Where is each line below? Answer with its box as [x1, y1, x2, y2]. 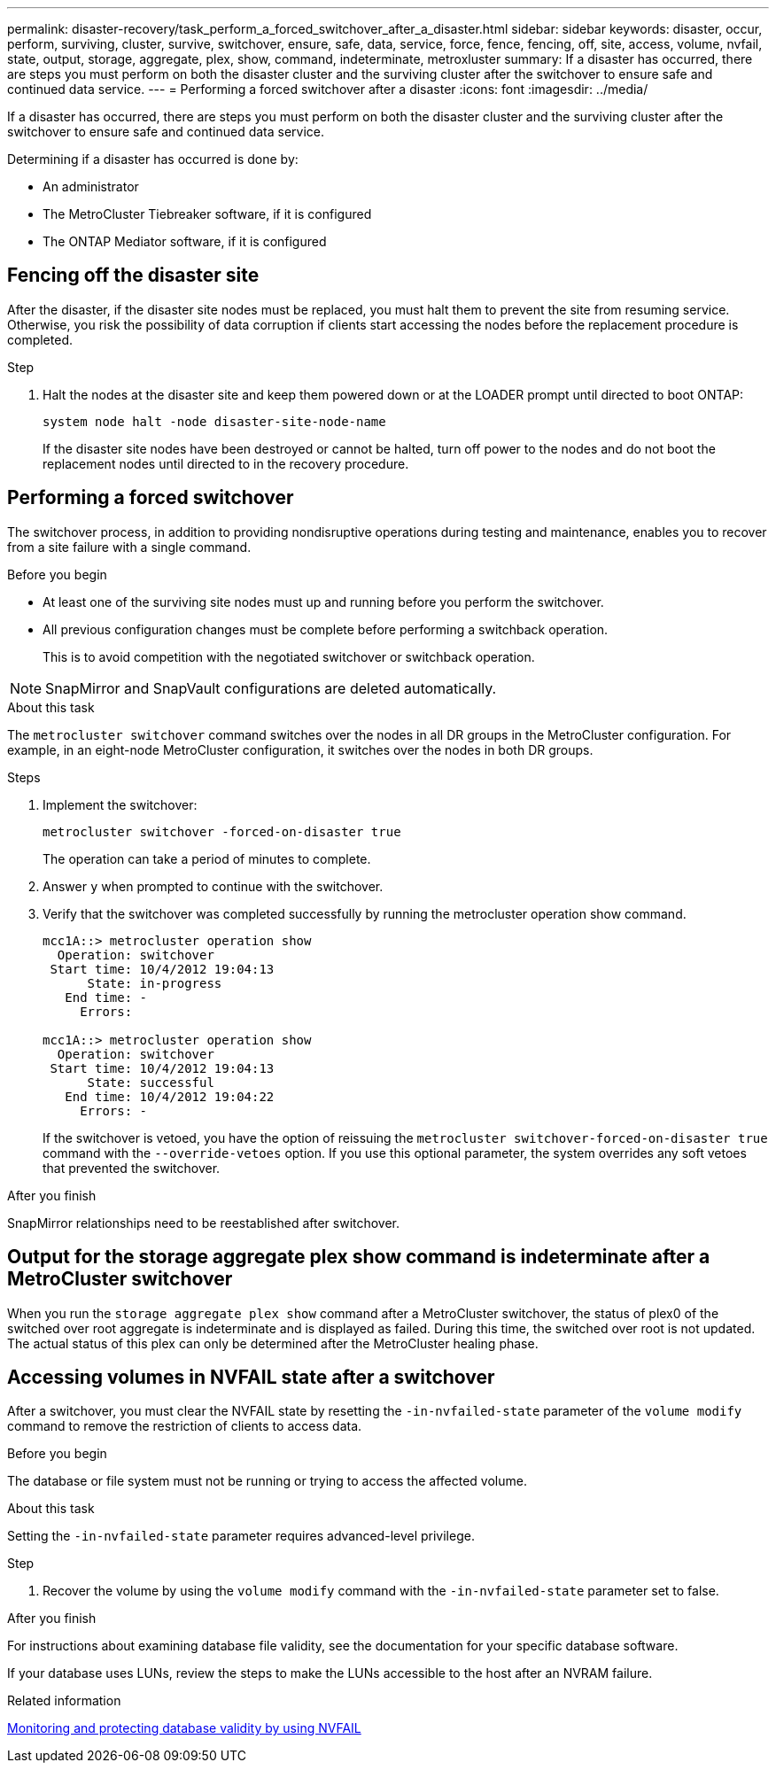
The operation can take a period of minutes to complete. [43, 850, 371, 866]
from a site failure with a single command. [7, 539, 252, 555]
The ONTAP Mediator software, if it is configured [43, 234, 327, 249]
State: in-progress [87, 975, 222, 990]
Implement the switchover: [43, 796, 198, 812]
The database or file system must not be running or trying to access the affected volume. [7, 1473, 527, 1489]
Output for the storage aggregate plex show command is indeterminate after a [7, 1246, 710, 1269]
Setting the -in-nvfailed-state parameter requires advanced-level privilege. [7, 1528, 475, 1544]
